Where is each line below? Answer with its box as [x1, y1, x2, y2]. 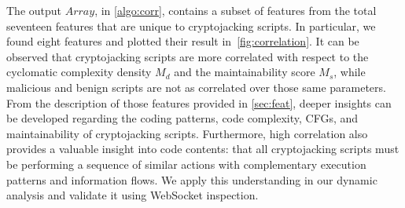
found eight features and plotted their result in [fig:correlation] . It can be [6, 33, 359, 49]
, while [333, 64, 366, 80]
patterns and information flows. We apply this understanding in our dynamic [6, 171, 377, 188]
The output [6, 2, 62, 18]
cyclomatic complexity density [6, 64, 152, 80]
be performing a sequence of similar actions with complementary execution [6, 155, 366, 172]
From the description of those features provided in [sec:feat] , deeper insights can [6, 94, 392, 111]
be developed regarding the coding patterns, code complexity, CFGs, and [6, 110, 359, 126]
